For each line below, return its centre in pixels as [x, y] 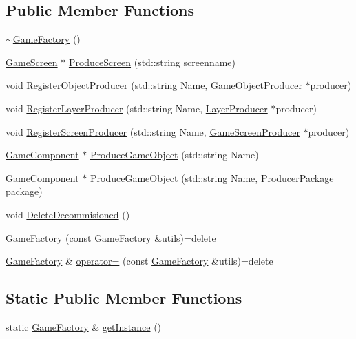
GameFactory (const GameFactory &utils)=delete [111, 237]
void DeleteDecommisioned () [68, 214]
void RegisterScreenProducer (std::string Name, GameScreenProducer [153, 131]
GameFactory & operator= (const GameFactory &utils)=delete [139, 261]
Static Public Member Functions [124, 298]
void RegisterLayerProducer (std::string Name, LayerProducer [137, 108]
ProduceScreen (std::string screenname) [152, 62]
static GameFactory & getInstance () [84, 326]
